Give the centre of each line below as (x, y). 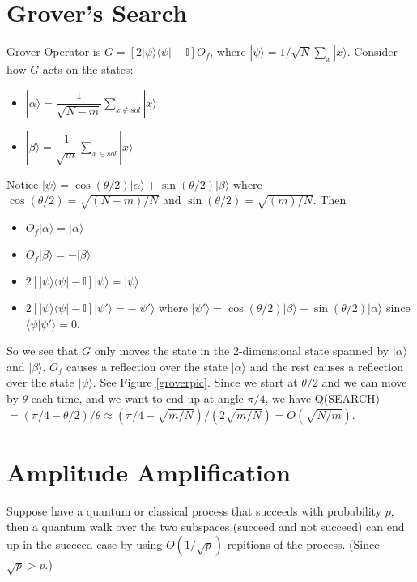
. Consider (372, 51)
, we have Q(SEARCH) (322, 398)
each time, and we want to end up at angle (137, 398)
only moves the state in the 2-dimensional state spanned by (242, 351)
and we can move (364, 382)
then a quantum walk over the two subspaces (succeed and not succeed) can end (206, 526)
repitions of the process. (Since (303, 543)
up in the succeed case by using (85, 543)
